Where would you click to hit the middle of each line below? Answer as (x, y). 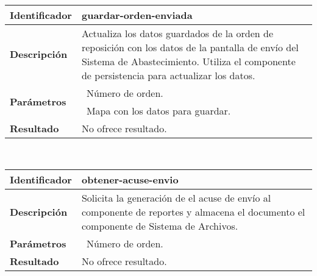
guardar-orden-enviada (137, 15)
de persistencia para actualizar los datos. (168, 75)
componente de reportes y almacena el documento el (193, 212)
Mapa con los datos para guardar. (158, 110)
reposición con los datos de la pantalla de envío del (190, 47)
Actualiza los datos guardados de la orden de (177, 33)
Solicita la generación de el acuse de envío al (176, 198)
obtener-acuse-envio (130, 180)
